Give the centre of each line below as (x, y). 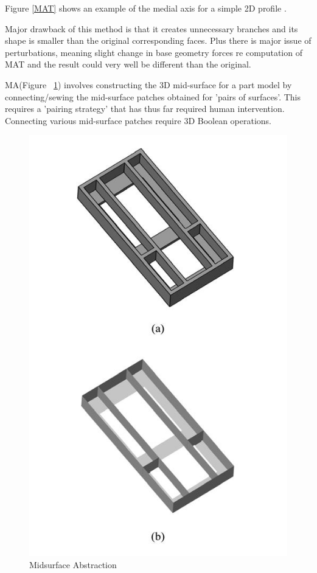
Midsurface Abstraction (73, 564)
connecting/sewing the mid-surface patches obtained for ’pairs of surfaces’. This (153, 96)
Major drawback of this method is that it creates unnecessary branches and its (152, 28)
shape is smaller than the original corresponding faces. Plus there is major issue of (158, 40)
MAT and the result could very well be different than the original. (128, 64)
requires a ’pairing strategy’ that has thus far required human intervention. (145, 109)
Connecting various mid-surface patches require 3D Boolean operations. (138, 120)
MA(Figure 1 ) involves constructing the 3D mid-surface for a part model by (148, 84)
